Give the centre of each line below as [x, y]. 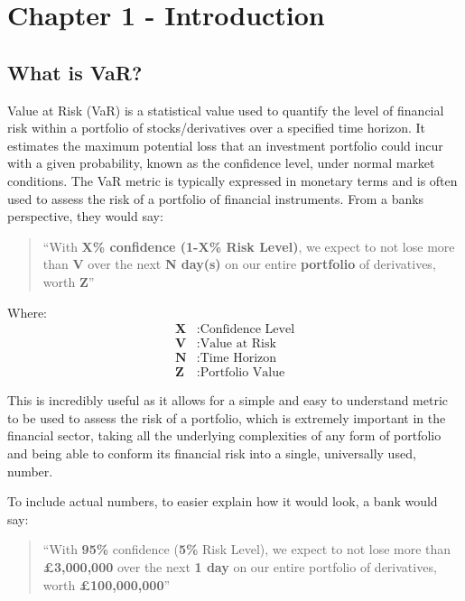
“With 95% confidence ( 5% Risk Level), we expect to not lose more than [247, 549]
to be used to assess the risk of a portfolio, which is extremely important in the [227, 417]
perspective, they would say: [85, 216]
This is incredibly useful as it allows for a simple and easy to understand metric [228, 400]
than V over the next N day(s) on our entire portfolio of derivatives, [239, 264]
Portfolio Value [242, 373]
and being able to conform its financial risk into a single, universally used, [212, 453]
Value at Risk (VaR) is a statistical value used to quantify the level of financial [226, 110]
